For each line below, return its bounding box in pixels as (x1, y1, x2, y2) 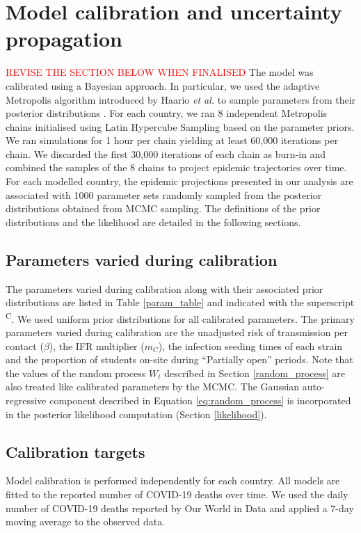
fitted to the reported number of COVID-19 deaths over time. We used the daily (6, 487, 348, 502)
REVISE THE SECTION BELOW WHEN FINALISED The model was (6, 65, 314, 79)
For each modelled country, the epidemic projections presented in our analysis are (6, 174, 353, 189)
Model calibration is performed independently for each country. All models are (6, 473, 340, 488)
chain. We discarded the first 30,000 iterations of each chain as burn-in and (6, 146, 326, 161)
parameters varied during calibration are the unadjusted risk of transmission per (6, 325, 348, 340)
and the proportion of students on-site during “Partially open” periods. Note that (6, 352, 353, 367)
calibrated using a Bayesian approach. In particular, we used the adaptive (6, 78, 320, 93)
